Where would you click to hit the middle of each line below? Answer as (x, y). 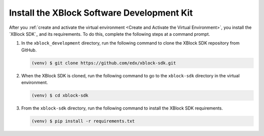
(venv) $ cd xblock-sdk (60, 96)
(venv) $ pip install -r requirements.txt (83, 121)
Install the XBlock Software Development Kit (101, 13)
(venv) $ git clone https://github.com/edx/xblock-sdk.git (104, 63)
